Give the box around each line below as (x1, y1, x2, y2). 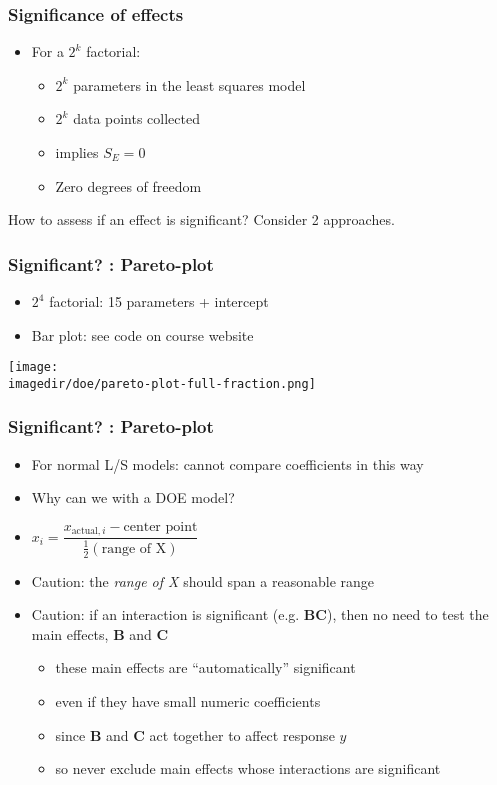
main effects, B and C (31, 623, 169, 644)
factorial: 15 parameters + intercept (49, 291, 269, 311)
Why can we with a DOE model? (31, 487, 235, 508)
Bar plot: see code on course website (31, 324, 254, 345)
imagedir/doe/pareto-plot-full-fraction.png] (8, 376, 316, 391)
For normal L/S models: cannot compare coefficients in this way (31, 453, 424, 474)
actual (71, 526, 98, 537)
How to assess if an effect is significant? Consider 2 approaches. (8, 209, 395, 230)
